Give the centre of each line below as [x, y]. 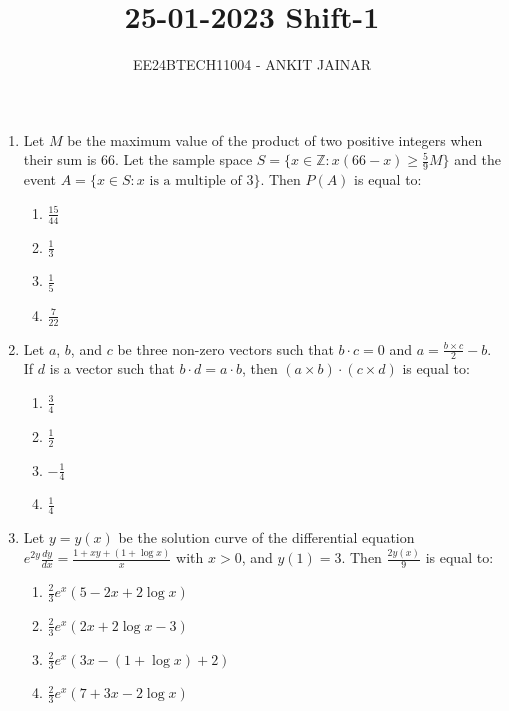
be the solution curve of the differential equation [266, 537]
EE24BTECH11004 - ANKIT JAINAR [252, 64]
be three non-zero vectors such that [225, 348]
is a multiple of [195, 181]
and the [477, 159]
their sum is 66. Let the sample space [138, 159]
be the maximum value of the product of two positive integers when [275, 139]
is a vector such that [112, 368]
